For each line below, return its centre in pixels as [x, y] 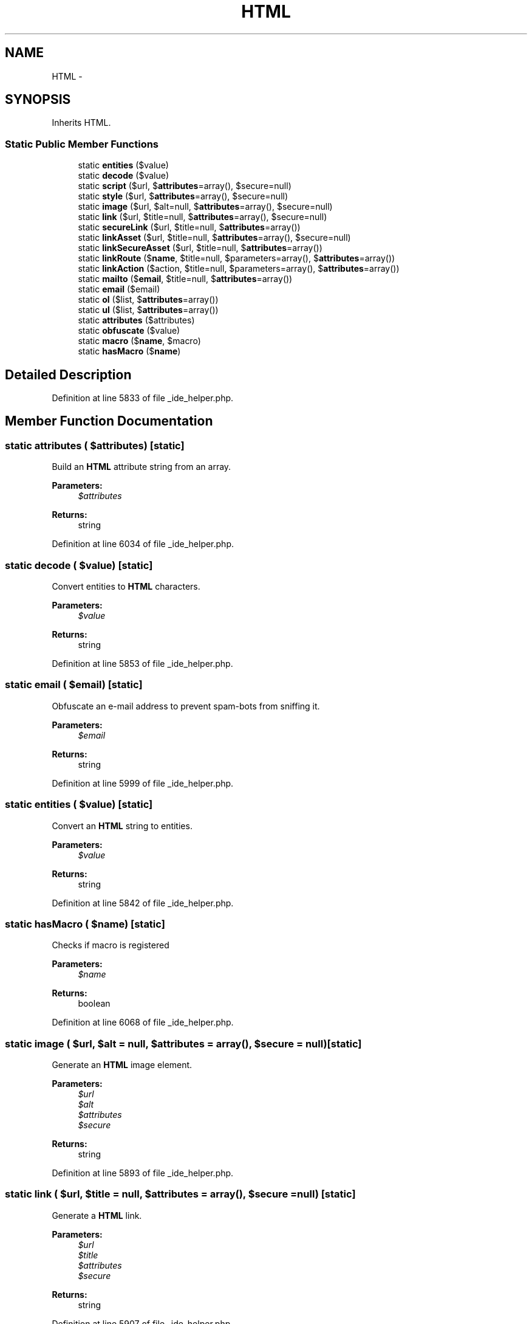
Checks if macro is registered [111, 945]
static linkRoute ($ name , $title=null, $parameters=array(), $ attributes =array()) [237, 258]
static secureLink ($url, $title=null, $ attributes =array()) [189, 227]
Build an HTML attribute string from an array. [142, 467]
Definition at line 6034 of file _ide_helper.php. [143, 544]
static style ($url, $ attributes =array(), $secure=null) [183, 196]
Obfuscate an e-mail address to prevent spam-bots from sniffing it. [186, 706]
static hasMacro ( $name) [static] [85, 924]
